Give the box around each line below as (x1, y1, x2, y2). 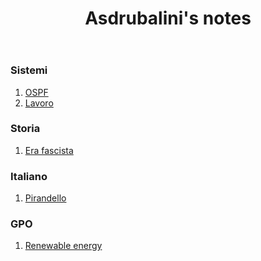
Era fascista (24, 144, 74, 156)
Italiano (10, 169, 48, 183)
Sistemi (10, 63, 48, 77)
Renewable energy (24, 240, 103, 252)
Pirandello (24, 192, 67, 204)
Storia (10, 122, 41, 136)
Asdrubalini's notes (84, 7, 252, 30)
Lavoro (24, 97, 54, 109)
